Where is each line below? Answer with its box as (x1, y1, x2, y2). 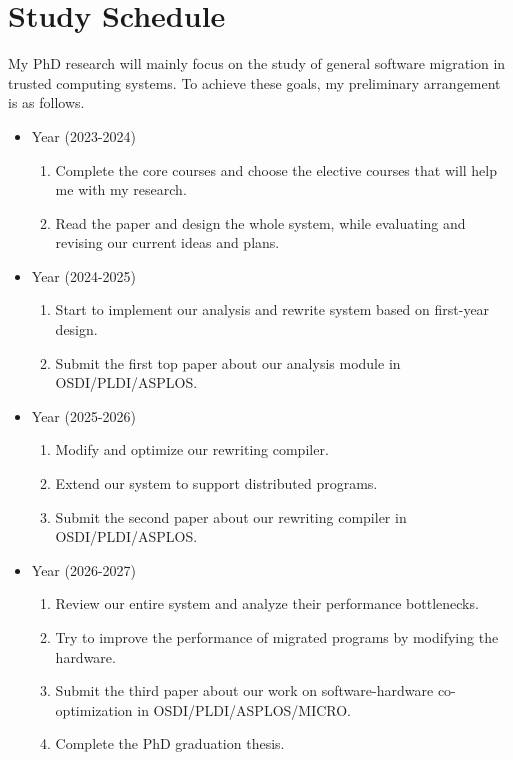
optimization (55, 699, 133, 720)
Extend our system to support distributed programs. (55, 473, 378, 494)
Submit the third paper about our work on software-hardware (55, 680, 434, 701)
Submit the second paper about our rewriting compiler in (55, 506, 407, 527)
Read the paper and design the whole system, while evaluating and (55, 212, 466, 233)
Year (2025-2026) (31, 405, 137, 426)
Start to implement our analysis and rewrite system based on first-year (55, 299, 490, 320)
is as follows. (8, 92, 85, 113)
